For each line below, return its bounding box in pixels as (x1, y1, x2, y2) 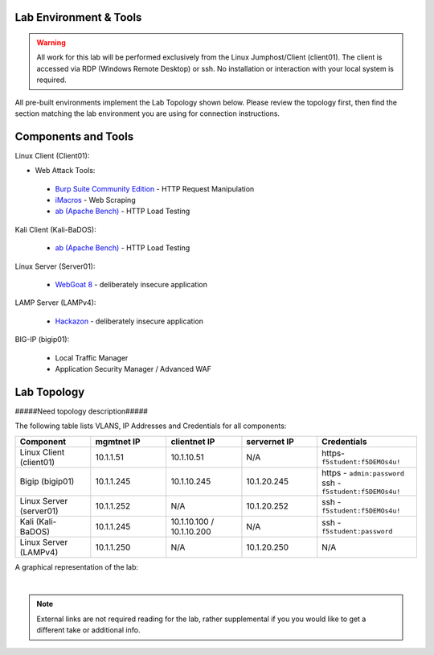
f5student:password (321, 527, 393, 536)
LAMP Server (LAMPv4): (14, 298, 96, 307)
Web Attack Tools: (35, 166, 96, 175)
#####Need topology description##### (14, 406, 149, 416)
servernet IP (246, 435, 295, 447)
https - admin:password (321, 467, 405, 478)
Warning (36, 38, 66, 47)
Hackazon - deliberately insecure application (55, 316, 204, 326)
